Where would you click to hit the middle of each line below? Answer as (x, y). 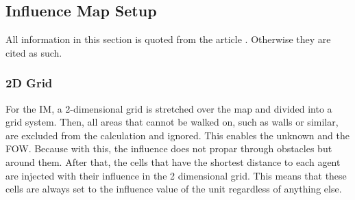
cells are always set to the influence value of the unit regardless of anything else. (174, 189)
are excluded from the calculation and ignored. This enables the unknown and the (177, 135)
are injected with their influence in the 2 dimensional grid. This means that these (176, 175)
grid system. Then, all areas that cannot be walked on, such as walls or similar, (172, 122)
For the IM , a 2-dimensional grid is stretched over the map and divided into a (169, 108)
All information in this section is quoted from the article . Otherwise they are (168, 39)
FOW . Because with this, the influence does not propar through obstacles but (169, 148)
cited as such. (34, 52)
